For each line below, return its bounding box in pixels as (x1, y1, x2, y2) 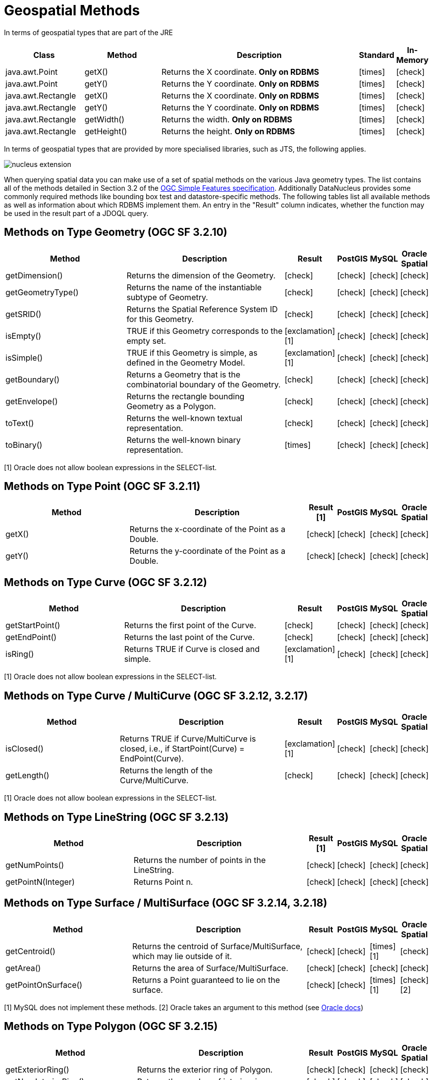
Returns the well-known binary (126, 434, 241, 445)
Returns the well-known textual (126, 413, 243, 423)
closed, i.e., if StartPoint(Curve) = (120, 744, 245, 754)
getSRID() (5, 309, 42, 319)
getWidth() (84, 114, 125, 124)
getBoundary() (5, 374, 60, 384)
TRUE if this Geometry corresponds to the (126, 325, 283, 336)
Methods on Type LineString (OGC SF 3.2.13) (4, 810, 229, 823)
